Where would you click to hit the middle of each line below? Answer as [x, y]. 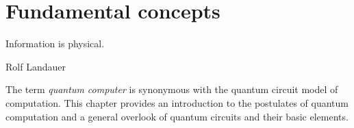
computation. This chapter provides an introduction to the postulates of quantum [177, 102]
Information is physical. [55, 43]
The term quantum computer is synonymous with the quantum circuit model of [172, 89]
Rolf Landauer [36, 66]
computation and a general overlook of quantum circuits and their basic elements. [177, 116]
